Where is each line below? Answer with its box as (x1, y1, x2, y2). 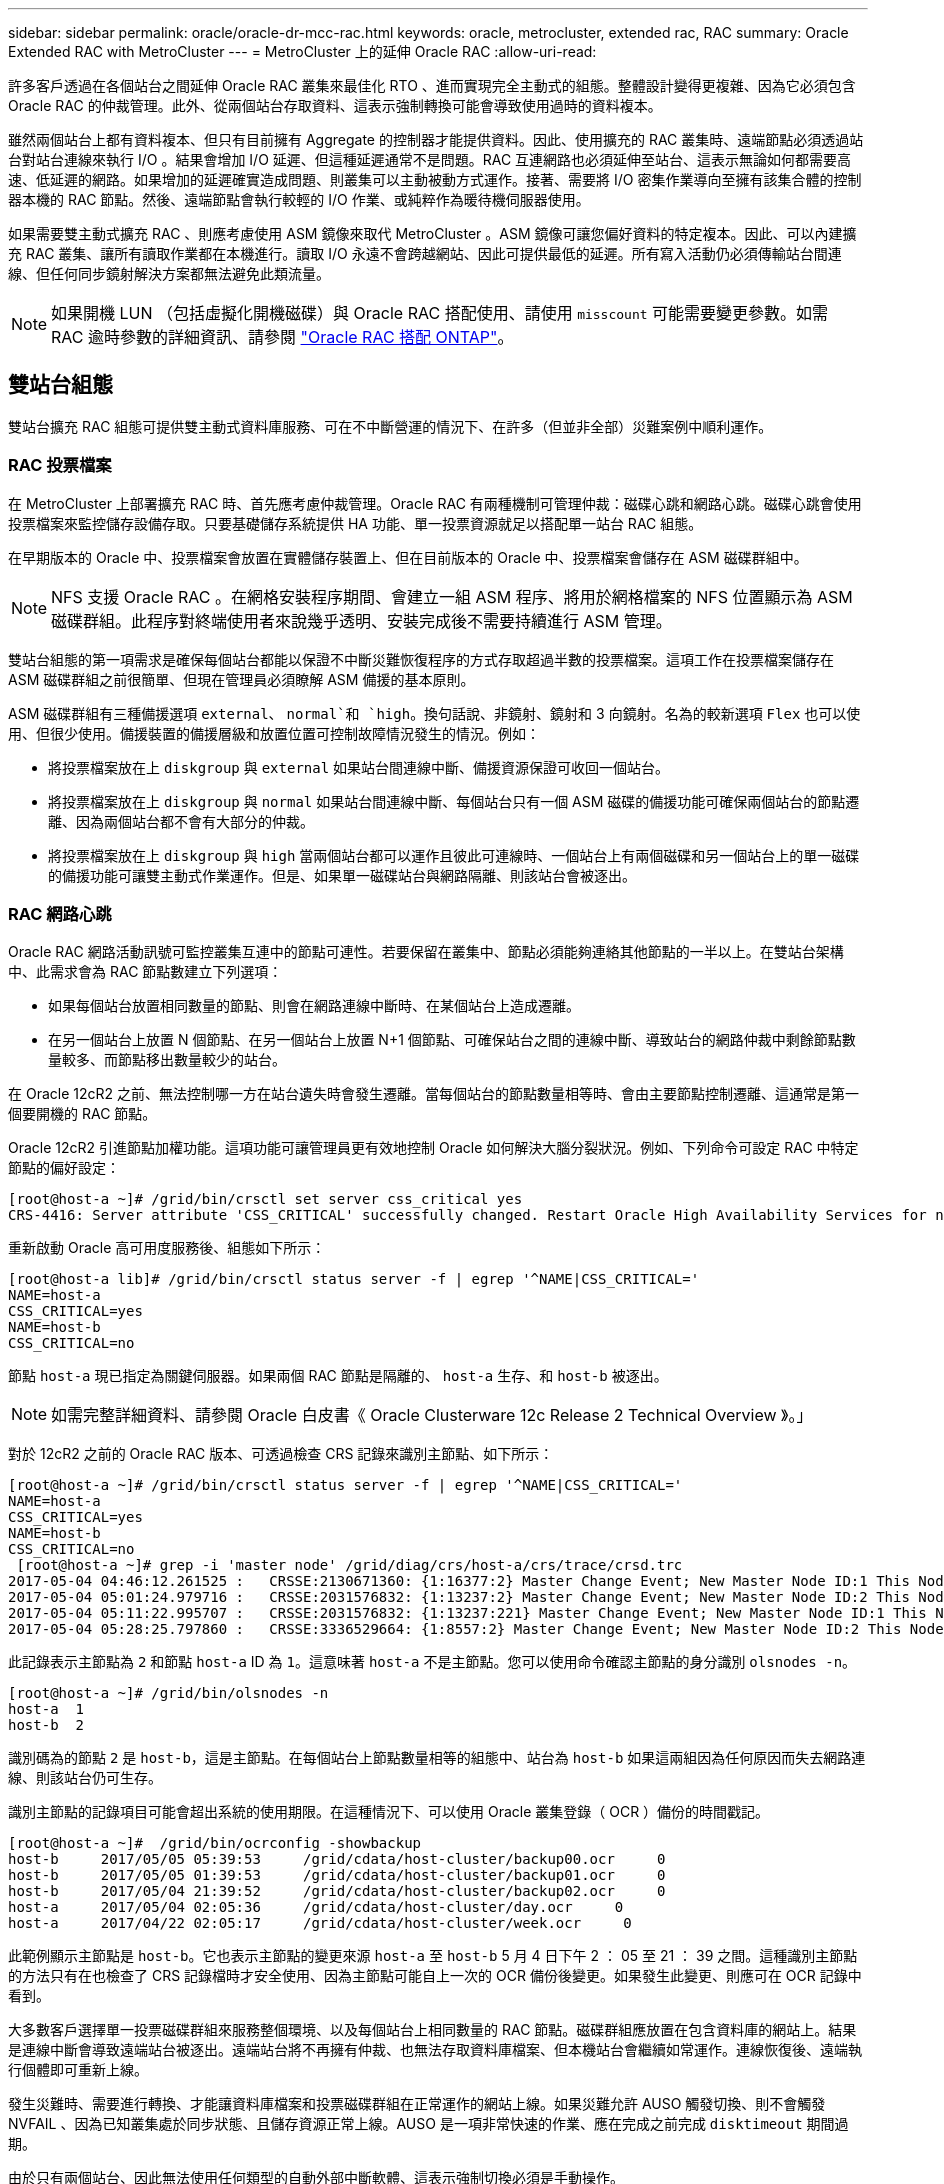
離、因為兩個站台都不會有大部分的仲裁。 (48, 812, 314, 830)
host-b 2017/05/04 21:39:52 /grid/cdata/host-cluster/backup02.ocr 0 (8, 1883, 666, 1900)
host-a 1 (8, 1701, 84, 1718)
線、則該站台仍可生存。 (8, 1769, 162, 1787)
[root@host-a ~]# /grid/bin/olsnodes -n (8, 1685, 329, 1702)
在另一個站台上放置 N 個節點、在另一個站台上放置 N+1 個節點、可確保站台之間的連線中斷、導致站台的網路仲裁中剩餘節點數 (48, 1031, 856, 1049)
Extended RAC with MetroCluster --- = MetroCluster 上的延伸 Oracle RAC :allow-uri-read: (8, 43, 597, 60)
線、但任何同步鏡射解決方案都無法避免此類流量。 (8, 265, 330, 282)
